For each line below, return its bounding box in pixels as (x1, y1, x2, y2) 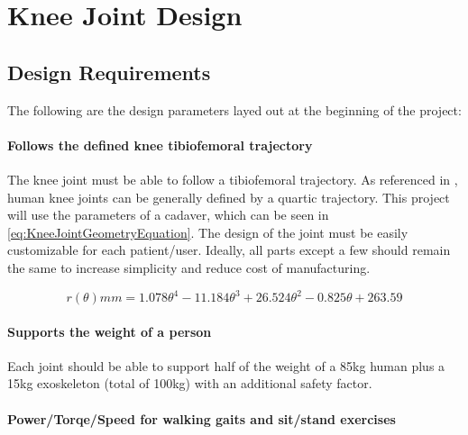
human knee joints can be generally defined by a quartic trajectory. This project (7, 187, 450, 206)
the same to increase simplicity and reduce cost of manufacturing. (7, 258, 371, 276)
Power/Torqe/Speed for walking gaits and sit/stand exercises (7, 409, 396, 428)
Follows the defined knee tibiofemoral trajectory (7, 135, 313, 154)
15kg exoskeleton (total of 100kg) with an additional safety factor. (7, 374, 372, 393)
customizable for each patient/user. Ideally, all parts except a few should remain (7, 240, 451, 259)
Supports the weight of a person (7, 322, 212, 340)
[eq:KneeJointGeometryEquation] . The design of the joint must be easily (7, 222, 408, 241)
